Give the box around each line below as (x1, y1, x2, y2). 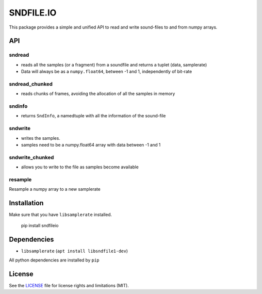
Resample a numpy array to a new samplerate (9, 186, 100, 192)
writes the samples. (21, 135, 61, 141)
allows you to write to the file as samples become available (21, 164, 139, 170)
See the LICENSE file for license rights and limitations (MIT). (9, 282, 129, 288)
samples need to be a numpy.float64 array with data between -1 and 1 (21, 142, 161, 147)
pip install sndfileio (21, 223, 59, 229)
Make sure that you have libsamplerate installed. (9, 212, 112, 218)
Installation (9, 199, 44, 207)
